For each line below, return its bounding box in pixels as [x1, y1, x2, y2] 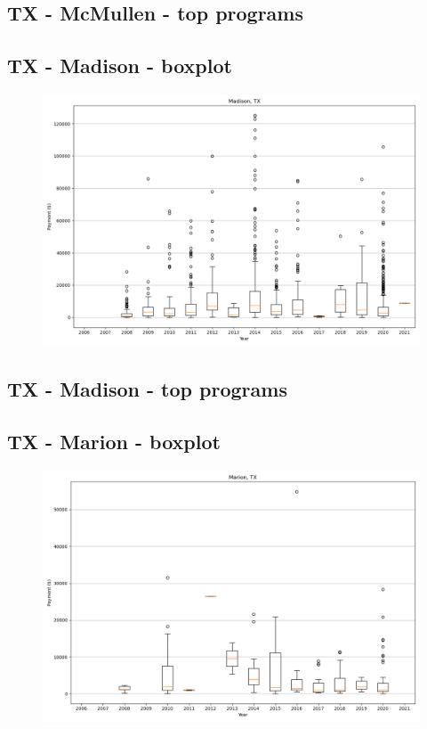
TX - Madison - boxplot [7, 52, 232, 79]
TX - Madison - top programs [7, 375, 287, 403]
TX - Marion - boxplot [7, 428, 221, 455]
